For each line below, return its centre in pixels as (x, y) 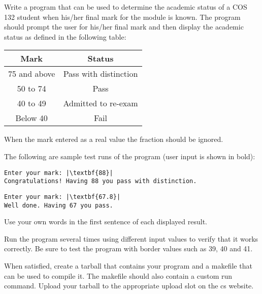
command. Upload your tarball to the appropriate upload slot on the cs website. (129, 286)
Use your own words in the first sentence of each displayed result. (106, 222)
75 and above (32, 74)
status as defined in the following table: (65, 36)
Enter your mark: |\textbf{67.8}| (62, 197)
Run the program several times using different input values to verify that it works (131, 238)
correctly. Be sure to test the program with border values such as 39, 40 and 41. (128, 248)
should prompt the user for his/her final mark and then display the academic (124, 27)
